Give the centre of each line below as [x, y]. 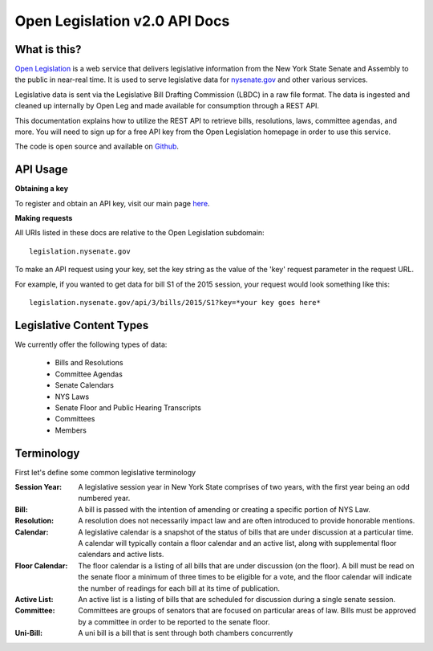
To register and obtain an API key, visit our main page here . [112, 203]
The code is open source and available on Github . [97, 146]
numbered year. [104, 498]
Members [71, 430]
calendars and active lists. [121, 555]
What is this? [48, 49]
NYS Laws [72, 397]
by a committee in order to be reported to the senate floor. [174, 621]
